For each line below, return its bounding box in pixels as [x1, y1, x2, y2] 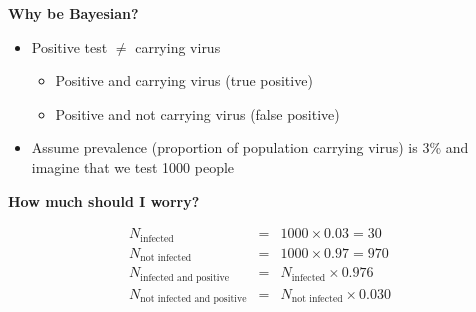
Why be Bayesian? [8, 3, 139, 23]
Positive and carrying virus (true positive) [55, 70, 313, 91]
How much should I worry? [8, 190, 200, 211]
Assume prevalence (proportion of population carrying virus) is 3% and [31, 137, 469, 158]
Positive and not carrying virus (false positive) [55, 103, 340, 124]
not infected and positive [140, 294, 247, 305]
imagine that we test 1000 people [31, 156, 235, 177]
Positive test [31, 36, 108, 57]
